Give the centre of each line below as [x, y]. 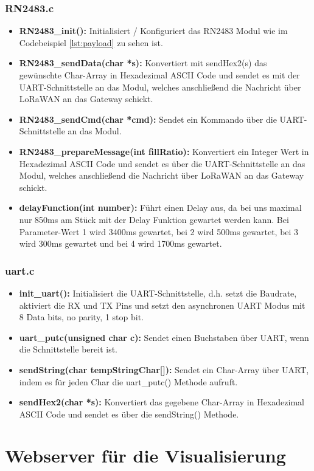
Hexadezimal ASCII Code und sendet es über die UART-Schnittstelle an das [162, 163]
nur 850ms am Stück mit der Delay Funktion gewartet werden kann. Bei [154, 219]
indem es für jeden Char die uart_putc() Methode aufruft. [128, 381]
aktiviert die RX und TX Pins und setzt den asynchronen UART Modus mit [162, 305]
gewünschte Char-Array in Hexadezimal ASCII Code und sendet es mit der [159, 75]
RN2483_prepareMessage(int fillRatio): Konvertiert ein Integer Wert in [164, 151]
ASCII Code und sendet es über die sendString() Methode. [129, 414]
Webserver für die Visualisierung [145, 456]
